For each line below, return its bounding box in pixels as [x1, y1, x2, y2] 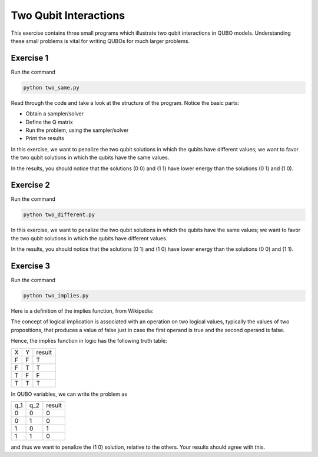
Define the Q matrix [25, 118, 73, 125]
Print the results [25, 135, 64, 142]
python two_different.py [23, 211, 95, 218]
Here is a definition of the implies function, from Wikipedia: [11, 307, 154, 314]
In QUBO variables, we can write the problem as [11, 390, 128, 398]
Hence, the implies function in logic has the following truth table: [11, 337, 167, 345]
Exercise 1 [11, 53, 49, 63]
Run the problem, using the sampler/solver [25, 127, 129, 134]
